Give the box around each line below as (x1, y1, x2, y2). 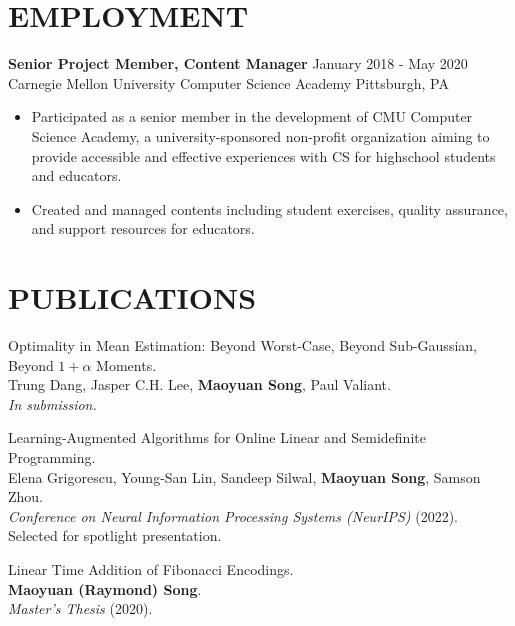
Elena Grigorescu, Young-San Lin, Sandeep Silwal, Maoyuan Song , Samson (8, 466, 481, 487)
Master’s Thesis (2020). (8, 598, 153, 619)
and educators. (31, 165, 122, 186)
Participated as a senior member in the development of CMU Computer (31, 106, 473, 127)
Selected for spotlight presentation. (8, 525, 222, 546)
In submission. (8, 393, 97, 414)
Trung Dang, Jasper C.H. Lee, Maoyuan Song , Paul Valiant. (8, 374, 391, 395)
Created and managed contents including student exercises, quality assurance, (31, 198, 508, 219)
